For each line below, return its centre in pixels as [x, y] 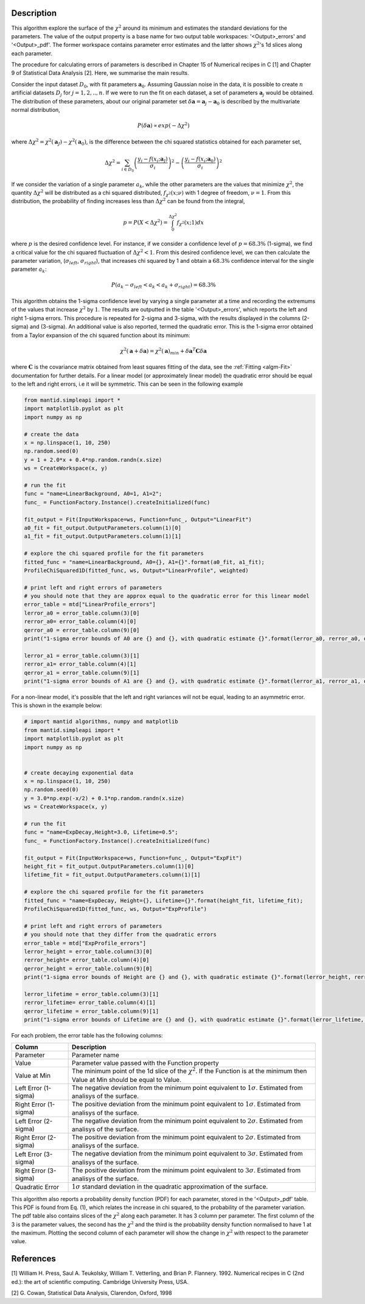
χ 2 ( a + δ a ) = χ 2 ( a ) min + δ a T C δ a [163, 351]
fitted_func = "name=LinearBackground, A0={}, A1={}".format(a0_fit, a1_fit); [144, 562]
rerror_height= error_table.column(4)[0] [87, 960]
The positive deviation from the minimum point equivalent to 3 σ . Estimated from [186, 1170]
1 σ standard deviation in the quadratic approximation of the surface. [170, 1187]
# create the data [51, 434]
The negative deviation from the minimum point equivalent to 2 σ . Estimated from [188, 1121]
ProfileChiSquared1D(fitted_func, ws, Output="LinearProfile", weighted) [136, 570]
